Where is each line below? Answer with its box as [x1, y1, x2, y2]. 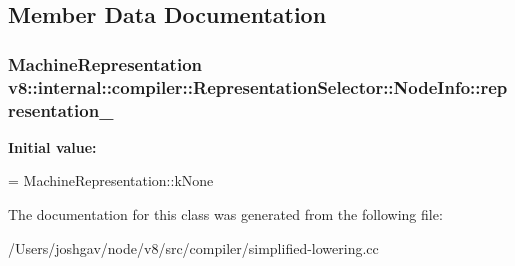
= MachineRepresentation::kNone [8, 170, 214, 191]
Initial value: [8, 136, 97, 157]
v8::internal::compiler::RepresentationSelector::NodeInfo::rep [8, 74, 508, 99]
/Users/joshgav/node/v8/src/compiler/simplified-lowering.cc [8, 237, 379, 258]
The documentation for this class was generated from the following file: [8, 204, 443, 225]
